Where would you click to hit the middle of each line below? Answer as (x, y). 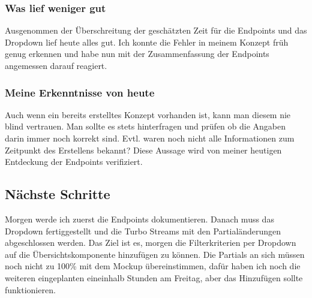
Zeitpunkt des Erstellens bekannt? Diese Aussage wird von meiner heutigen (143, 150)
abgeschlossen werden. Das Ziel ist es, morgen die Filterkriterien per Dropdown (151, 243)
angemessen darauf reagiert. (56, 65)
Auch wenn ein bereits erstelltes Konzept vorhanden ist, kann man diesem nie (148, 114)
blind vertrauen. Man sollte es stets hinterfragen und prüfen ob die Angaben (145, 126)
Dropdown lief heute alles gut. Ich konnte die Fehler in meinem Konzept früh (147, 42)
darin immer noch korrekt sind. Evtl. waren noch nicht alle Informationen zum (150, 138)
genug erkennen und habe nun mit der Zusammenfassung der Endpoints (137, 54)
